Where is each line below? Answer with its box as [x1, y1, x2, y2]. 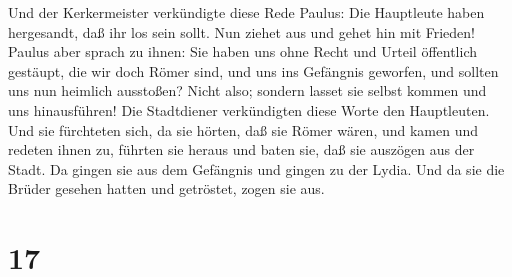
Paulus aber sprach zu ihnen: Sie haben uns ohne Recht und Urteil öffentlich [8, 41, 477, 62]
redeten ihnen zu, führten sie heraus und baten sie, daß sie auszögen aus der [8, 139, 475, 160]
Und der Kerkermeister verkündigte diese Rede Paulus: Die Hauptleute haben [8, 2, 485, 22]
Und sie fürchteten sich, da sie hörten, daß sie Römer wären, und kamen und [8, 119, 479, 140]
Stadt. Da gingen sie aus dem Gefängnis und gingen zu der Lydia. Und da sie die [8, 158, 505, 179]
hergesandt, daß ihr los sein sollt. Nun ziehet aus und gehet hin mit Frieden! [8, 21, 475, 42]
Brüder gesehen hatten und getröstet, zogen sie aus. [8, 178, 325, 199]
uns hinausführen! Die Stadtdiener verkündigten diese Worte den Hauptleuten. [8, 99, 490, 120]
